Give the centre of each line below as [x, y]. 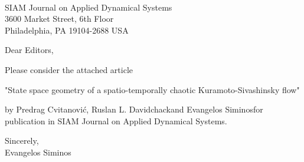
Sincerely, [22, 140]
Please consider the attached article [69, 69]
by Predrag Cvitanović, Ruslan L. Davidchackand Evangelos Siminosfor [134, 109]
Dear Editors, [29, 50]
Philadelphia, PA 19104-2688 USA [67, 30]
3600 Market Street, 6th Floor [59, 19]
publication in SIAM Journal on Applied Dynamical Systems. [116, 120]
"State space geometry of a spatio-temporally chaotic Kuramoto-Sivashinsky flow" [152, 89]
